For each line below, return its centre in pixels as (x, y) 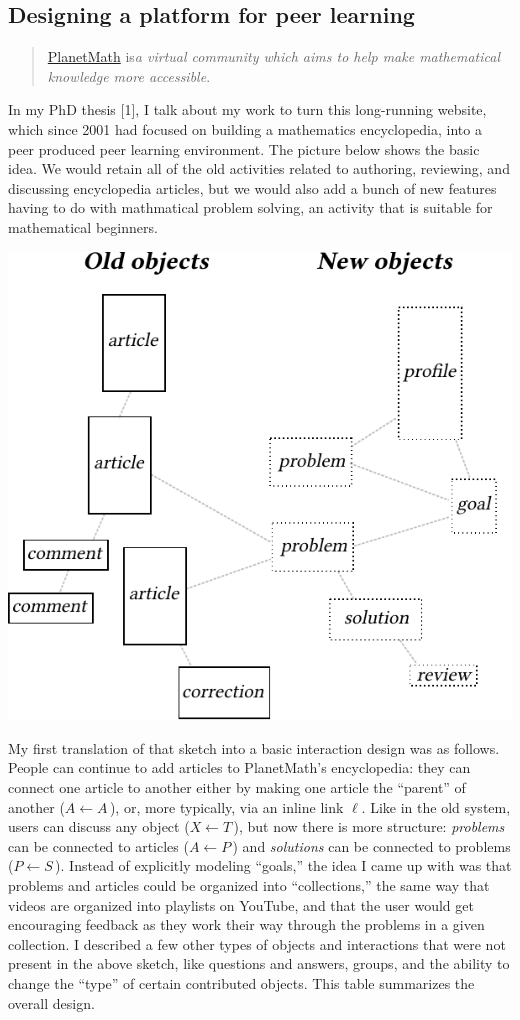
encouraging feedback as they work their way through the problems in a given (246, 924)
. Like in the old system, (436, 806)
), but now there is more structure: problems (369, 826)
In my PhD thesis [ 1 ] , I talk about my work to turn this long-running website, (247, 109)
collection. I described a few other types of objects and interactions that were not (257, 943)
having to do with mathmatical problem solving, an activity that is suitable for (250, 207)
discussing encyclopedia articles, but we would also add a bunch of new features (252, 187)
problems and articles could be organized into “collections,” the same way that (249, 885)
